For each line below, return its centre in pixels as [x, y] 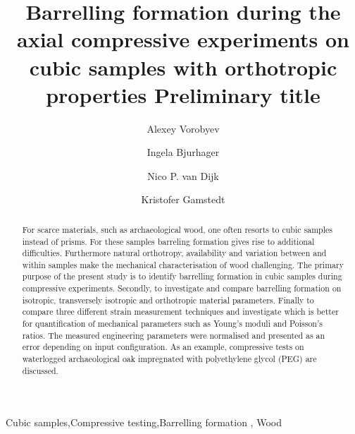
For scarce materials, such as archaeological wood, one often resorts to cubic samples [177, 229]
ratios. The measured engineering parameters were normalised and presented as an [174, 335]
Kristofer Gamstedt [183, 199]
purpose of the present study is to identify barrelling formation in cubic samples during [182, 276]
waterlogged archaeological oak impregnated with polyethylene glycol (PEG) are [169, 359]
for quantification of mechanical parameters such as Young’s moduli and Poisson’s [172, 324]
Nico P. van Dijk [183, 175]
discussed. [40, 370]
